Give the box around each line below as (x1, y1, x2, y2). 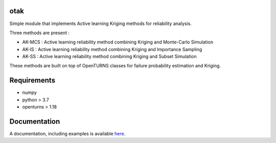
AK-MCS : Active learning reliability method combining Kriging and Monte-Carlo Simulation (22, 39, 214, 45)
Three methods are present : (9, 30, 70, 36)
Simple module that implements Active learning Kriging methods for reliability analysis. (9, 20, 192, 27)
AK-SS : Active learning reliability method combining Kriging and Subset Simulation (22, 54, 197, 60)
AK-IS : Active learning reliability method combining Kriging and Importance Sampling (22, 46, 202, 52)
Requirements (9, 76, 56, 85)
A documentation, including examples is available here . (9, 131, 126, 137)
